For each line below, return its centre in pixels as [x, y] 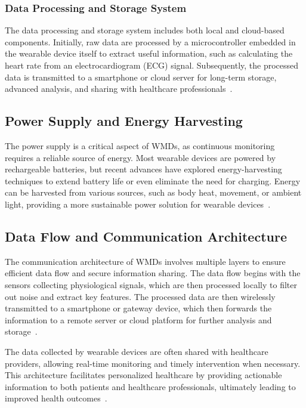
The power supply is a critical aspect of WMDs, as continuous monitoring [140, 145]
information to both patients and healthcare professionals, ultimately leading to [150, 386]
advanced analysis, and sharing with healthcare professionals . [119, 89]
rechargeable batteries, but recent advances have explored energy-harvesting [143, 169]
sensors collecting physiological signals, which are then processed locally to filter [151, 284]
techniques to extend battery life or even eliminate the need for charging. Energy [153, 180]
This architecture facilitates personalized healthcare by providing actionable [143, 375]
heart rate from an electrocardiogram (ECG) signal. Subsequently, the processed [152, 65]
